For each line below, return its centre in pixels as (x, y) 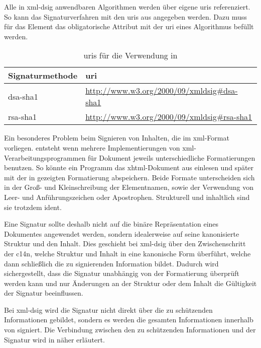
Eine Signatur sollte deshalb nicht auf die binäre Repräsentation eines (111, 224)
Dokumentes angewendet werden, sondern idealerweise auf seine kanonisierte (122, 233)
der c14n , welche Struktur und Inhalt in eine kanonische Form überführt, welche (127, 253)
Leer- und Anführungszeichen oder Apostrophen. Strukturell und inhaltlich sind (127, 197)
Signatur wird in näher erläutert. (54, 339)
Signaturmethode (43, 76)
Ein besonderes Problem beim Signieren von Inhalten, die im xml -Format (117, 138)
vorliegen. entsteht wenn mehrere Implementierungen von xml (99, 147)
